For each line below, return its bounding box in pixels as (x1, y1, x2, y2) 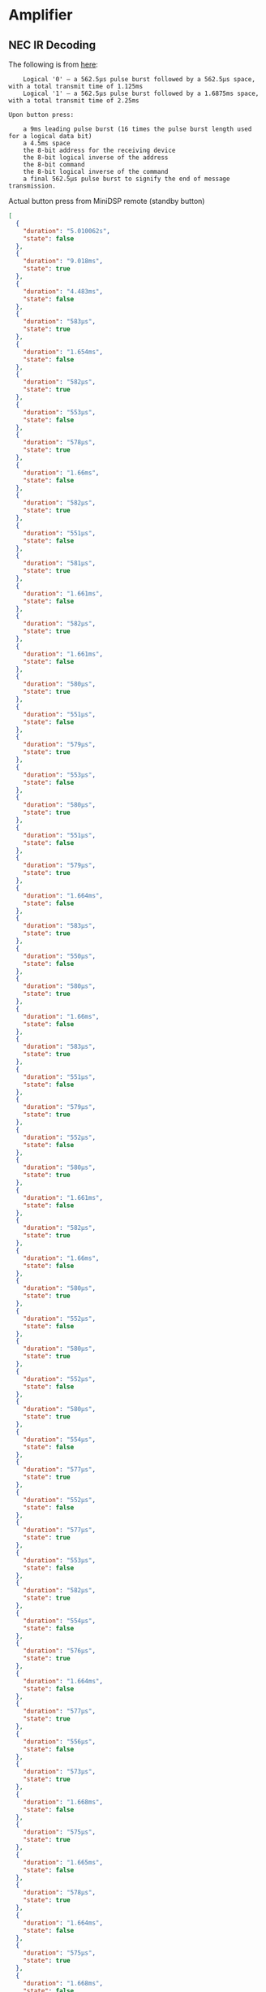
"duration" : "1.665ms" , (23, 1858, 104, 1866)
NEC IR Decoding (8, 38, 97, 52)
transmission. (8, 182, 57, 190)
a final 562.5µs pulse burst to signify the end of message (23, 175, 230, 183)
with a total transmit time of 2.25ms (8, 97, 139, 105)
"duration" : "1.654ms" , (23, 348, 104, 356)
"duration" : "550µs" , (23, 952, 96, 960)
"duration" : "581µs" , (23, 559, 96, 568)
